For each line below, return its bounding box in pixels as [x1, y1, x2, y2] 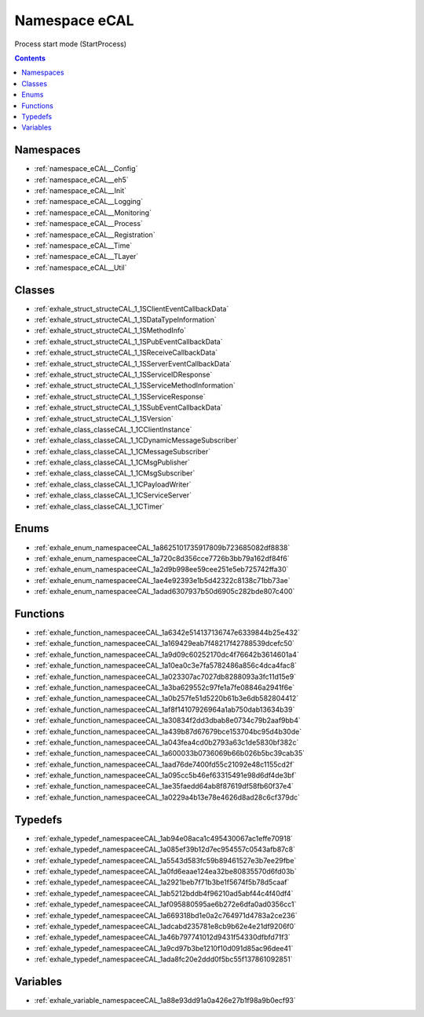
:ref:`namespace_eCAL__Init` [34, 185, 127, 195]
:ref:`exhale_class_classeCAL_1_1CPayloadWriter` [34, 479, 192, 489]
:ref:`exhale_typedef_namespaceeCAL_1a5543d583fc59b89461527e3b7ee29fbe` [34, 855, 297, 865]
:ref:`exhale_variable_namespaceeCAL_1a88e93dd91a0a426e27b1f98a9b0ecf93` [34, 995, 296, 1004]
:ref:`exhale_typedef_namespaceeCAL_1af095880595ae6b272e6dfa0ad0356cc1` [34, 899, 297, 909]
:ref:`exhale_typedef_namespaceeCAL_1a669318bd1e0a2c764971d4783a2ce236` [34, 910, 298, 920]
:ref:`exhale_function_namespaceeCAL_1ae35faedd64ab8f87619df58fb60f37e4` [34, 782, 294, 791]
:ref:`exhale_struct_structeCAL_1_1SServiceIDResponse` [34, 370, 213, 379]
